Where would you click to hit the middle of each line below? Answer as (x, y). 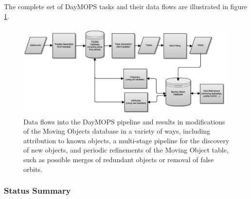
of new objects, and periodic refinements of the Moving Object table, (126, 150)
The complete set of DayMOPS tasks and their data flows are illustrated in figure (125, 6)
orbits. (33, 169)
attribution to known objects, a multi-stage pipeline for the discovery (126, 140)
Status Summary (37, 191)
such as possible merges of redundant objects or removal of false (119, 159)
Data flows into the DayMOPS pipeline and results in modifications (124, 121)
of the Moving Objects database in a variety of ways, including (117, 131)
